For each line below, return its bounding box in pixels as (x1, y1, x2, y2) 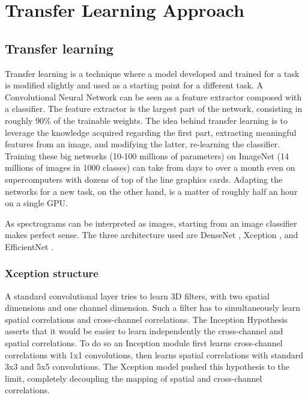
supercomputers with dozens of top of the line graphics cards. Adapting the (5, 173, 283, 185)
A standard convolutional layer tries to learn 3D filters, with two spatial (5, 289, 270, 302)
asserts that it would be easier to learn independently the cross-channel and (5, 325, 283, 337)
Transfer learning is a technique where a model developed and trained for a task (5, 67, 300, 79)
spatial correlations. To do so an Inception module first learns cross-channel (5, 337, 283, 349)
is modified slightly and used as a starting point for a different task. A (5, 79, 263, 91)
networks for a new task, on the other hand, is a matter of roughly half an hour (5, 185, 298, 197)
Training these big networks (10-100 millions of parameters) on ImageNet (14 (5, 149, 289, 162)
